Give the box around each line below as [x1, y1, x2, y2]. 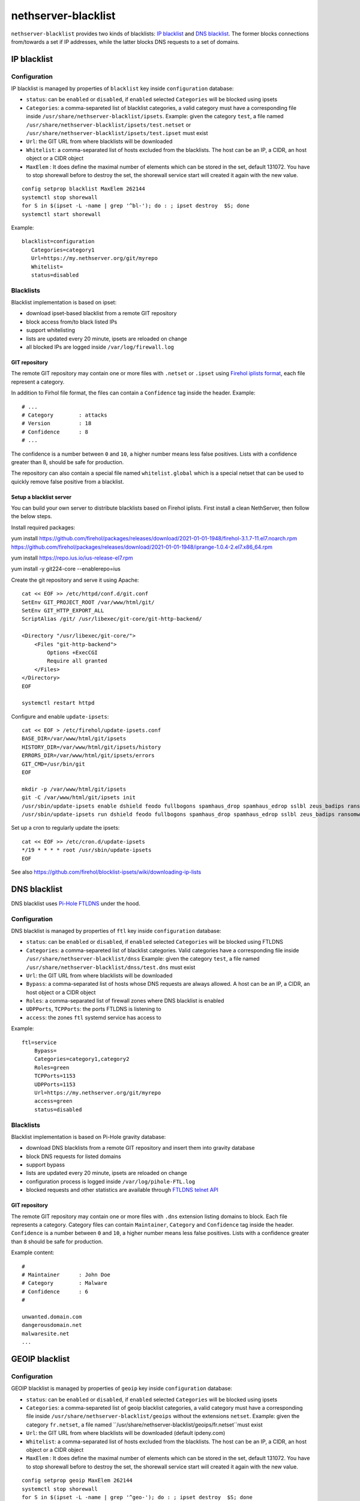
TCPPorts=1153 [34, 1072, 76, 1080]
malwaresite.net [22, 1330, 70, 1337]
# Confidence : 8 [22, 428, 89, 435]
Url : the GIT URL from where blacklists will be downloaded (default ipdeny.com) [26, 1430, 226, 1437]
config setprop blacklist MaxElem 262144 [22, 186, 145, 192]
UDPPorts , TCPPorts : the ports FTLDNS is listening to [26, 1006, 161, 1013]
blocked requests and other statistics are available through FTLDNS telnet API [26, 1186, 219, 1194]
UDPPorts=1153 [34, 1081, 76, 1088]
